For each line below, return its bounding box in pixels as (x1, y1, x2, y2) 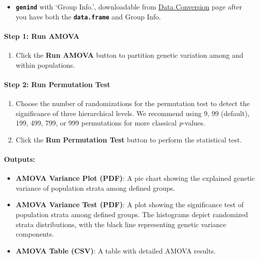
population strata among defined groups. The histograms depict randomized (15, 209, 248, 220)
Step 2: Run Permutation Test (4, 79, 111, 89)
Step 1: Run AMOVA (4, 30, 80, 41)
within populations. (15, 59, 75, 70)
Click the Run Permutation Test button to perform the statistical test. (15, 134, 242, 144)
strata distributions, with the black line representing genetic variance (15, 219, 226, 229)
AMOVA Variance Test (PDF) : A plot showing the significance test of (15, 199, 244, 210)
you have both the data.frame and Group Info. (15, 11, 161, 21)
